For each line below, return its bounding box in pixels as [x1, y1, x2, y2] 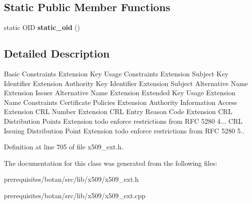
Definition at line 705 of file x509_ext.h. [4, 142, 124, 152]
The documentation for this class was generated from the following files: [4, 158, 218, 168]
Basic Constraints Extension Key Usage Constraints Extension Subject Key [4, 69, 229, 78]
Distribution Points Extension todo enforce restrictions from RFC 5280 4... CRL [4, 116, 243, 126]
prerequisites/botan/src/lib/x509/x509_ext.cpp [4, 190, 146, 200]
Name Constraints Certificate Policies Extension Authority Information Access [4, 97, 237, 107]
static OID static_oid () [4, 22, 80, 32]
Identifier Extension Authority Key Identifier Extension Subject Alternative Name [4, 78, 248, 88]
